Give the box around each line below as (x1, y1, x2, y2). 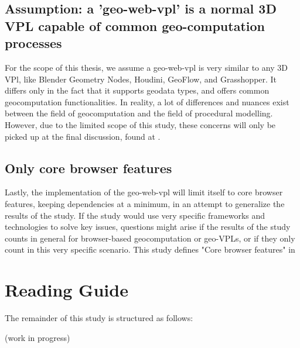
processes (5, 34, 62, 52)
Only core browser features (5, 159, 172, 177)
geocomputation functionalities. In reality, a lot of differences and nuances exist (5, 95, 289, 108)
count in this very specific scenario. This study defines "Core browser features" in (5, 243, 295, 256)
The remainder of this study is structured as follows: (5, 312, 193, 324)
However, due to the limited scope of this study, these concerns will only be (5, 118, 276, 130)
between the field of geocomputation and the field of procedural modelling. (5, 107, 273, 119)
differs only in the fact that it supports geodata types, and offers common (5, 84, 270, 97)
